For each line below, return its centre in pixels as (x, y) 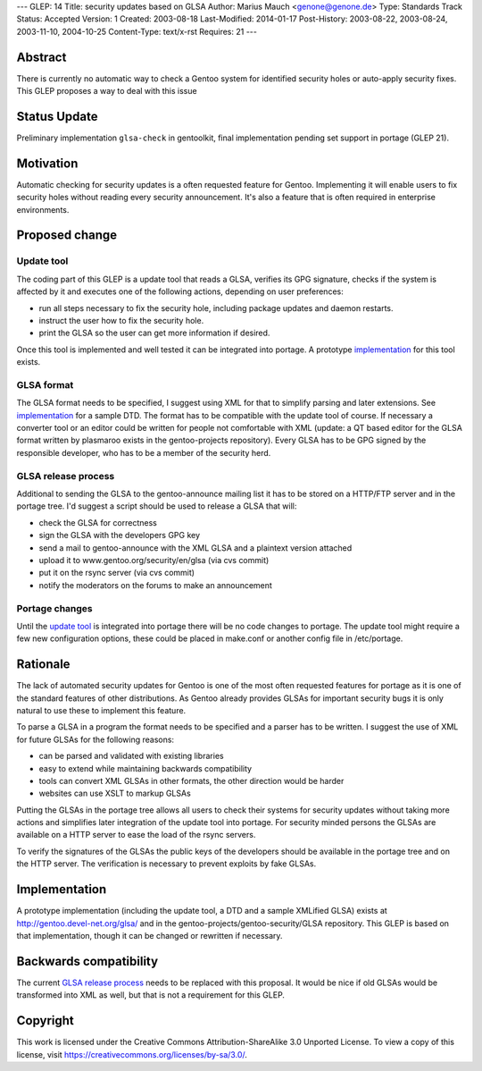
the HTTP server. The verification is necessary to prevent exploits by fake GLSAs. (166, 864)
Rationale (43, 665)
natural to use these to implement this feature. (101, 710)
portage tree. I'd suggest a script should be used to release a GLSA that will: (157, 506)
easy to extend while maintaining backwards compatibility (145, 768)
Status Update (57, 116)
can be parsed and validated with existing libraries (131, 756)
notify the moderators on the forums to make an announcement (155, 585)
